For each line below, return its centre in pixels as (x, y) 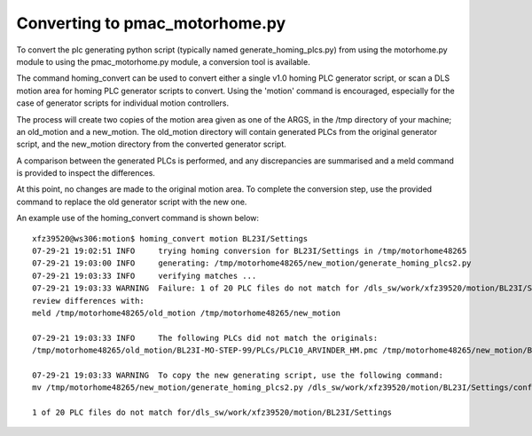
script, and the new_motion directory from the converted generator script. (152, 144)
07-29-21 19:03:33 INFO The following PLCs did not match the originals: (205, 338)
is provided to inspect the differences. (86, 173)
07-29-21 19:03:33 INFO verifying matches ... (145, 276)
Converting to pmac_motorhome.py (151, 23)
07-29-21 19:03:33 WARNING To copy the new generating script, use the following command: (238, 375)
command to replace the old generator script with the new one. (132, 202)
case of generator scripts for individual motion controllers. (123, 103)
